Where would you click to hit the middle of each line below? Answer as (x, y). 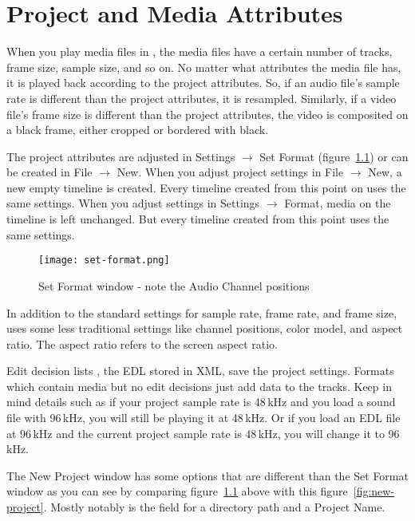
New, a (385, 172)
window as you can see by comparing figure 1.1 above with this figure (177, 491)
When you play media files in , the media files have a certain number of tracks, (200, 51)
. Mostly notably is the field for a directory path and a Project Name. (214, 507)
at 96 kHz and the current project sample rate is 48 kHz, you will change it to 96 (203, 433)
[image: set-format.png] (104, 260)
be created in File (49, 172)
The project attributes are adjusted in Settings (121, 156)
